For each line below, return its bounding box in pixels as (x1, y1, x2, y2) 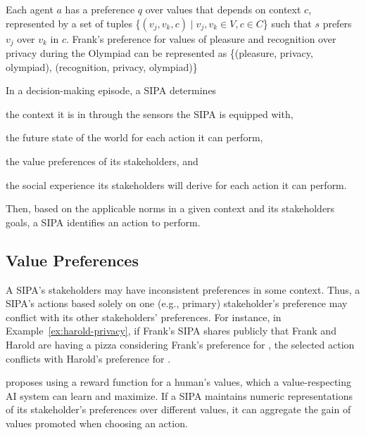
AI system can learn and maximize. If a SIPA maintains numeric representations (6, 388, 353, 403)
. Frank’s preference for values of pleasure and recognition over (66, 31, 336, 46)
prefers (322, 15, 352, 30)
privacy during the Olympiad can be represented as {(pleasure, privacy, (6, 46, 313, 60)
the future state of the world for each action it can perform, (6, 130, 263, 145)
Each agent (6, 2, 53, 16)
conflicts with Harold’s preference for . (6, 351, 171, 365)
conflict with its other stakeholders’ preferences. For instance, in (6, 309, 282, 324)
